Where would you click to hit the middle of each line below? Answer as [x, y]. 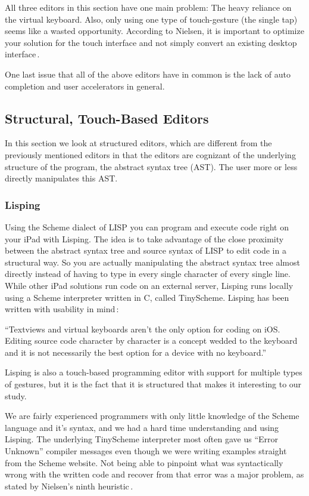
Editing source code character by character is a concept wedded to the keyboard [151, 341]
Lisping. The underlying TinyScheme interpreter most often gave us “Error [142, 439]
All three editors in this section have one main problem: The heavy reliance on [148, 7]
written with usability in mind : [62, 309]
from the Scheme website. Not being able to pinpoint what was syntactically [144, 462]
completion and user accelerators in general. [85, 86]
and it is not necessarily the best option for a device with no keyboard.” [136, 352]
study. [16, 395]
